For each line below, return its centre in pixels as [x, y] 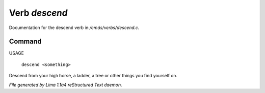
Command [25, 42]
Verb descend [38, 13]
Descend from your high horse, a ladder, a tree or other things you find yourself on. [93, 76]
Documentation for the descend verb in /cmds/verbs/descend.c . [74, 28]
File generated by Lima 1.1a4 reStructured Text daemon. [66, 85]
